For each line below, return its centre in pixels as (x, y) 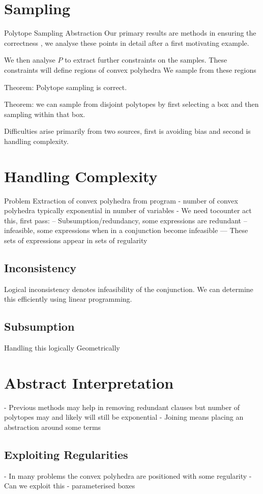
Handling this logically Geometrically (62, 348)
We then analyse (30, 60)
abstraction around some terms (53, 427)
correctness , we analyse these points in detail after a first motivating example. (127, 42)
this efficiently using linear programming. (68, 299)
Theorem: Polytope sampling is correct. (66, 87)
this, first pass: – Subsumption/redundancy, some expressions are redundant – (126, 220)
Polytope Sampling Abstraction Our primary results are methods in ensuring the (130, 33)
